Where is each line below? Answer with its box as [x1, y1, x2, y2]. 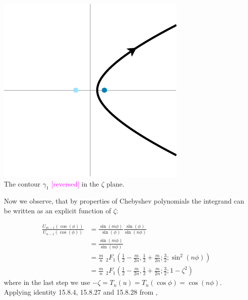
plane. [106, 178, 124, 188]
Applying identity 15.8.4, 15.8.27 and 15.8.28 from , [4, 286, 158, 297]
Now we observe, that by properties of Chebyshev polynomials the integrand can [4, 196, 244, 206]
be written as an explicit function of [4, 205, 111, 215]
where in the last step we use [4, 277, 90, 287]
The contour [4, 178, 41, 188]
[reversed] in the [51, 178, 99, 188]
